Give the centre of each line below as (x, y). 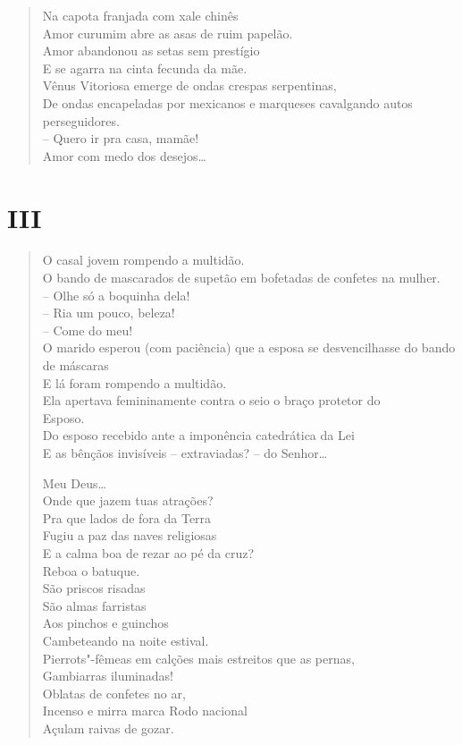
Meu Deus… (74, 483)
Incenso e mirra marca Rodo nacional (145, 711)
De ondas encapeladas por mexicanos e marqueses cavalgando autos (227, 102)
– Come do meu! (88, 330)
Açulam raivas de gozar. (108, 728)
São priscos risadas (94, 588)
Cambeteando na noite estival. (126, 640)
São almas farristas (94, 605)
